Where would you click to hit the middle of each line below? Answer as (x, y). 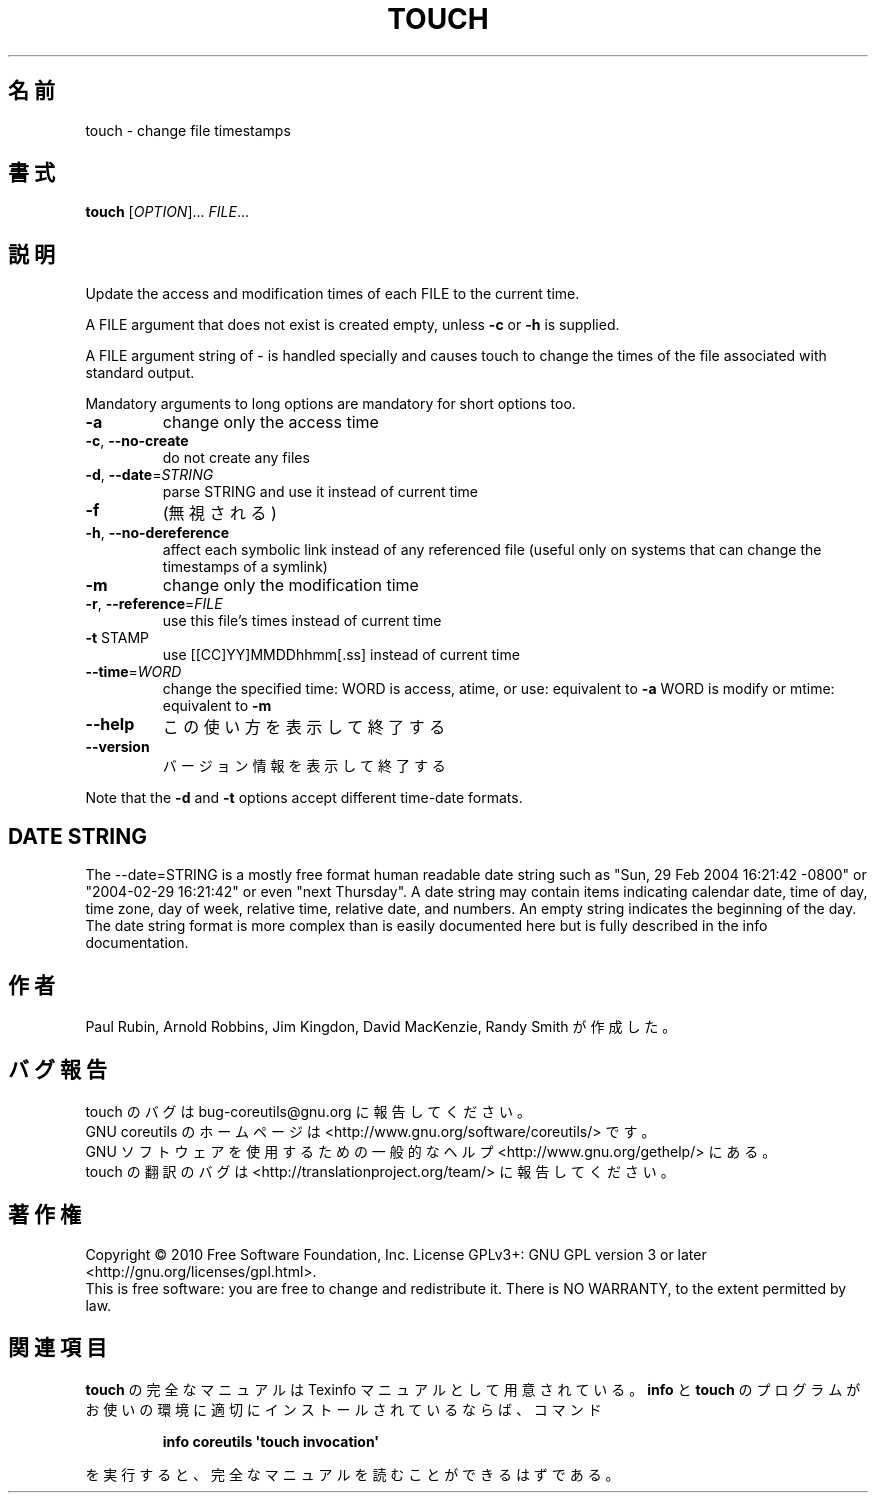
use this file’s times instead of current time (302, 621)
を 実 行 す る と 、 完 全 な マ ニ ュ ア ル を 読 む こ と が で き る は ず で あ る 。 (352, 1474)
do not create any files (236, 458)
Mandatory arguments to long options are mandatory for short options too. (330, 404)
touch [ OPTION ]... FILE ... (167, 212)
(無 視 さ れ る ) (219, 513)
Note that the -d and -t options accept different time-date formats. (304, 798)
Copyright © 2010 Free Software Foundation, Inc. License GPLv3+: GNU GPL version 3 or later (396, 1254)
